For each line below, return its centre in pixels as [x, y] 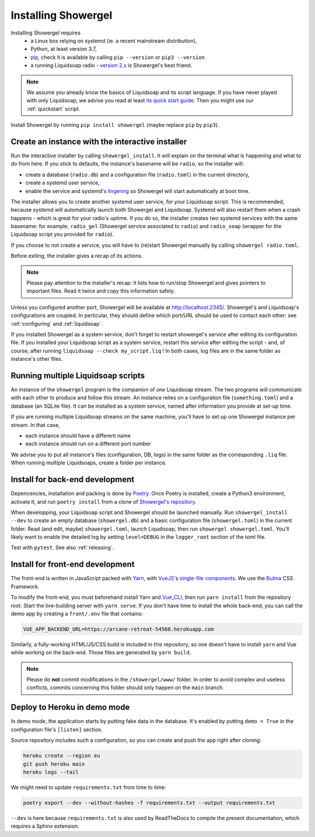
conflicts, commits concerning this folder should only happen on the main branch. [125, 688]
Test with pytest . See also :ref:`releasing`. [62, 547]
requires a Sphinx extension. [45, 826]
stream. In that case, [36, 425]
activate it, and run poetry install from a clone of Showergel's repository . [104, 502]
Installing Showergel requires [46, 33]
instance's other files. [37, 359]
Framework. [25, 586]
